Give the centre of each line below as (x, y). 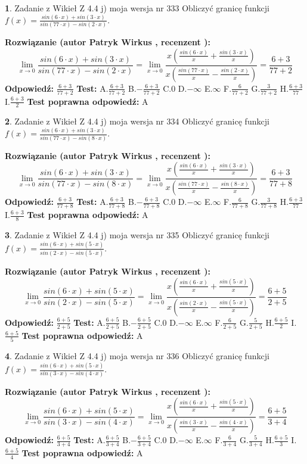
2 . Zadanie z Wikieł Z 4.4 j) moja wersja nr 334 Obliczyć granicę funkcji (137, 121)
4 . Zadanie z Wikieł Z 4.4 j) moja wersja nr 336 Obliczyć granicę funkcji (137, 356)
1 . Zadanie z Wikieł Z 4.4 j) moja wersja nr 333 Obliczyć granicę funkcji (137, 8)
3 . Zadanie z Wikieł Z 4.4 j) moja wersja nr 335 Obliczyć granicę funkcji (137, 234)
